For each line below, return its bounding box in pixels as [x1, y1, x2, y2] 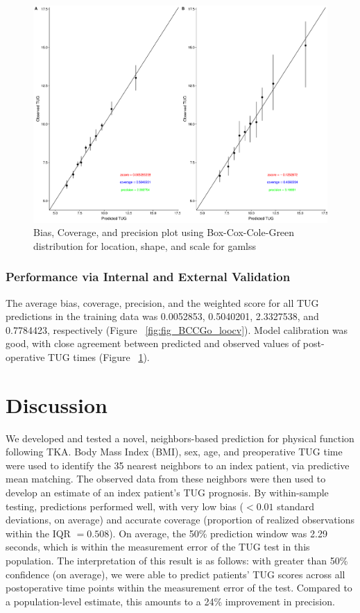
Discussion [6, 390, 108, 419]
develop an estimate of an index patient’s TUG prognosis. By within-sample [6, 485, 329, 499]
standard [277, 498, 315, 513]
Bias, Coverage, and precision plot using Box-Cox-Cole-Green [33, 225, 295, 240]
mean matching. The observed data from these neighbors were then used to [6, 471, 326, 486]
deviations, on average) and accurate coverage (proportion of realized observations [6, 512, 354, 527]
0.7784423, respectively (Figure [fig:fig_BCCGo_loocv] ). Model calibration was [6, 322, 348, 337]
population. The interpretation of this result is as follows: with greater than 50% [6, 553, 348, 567]
